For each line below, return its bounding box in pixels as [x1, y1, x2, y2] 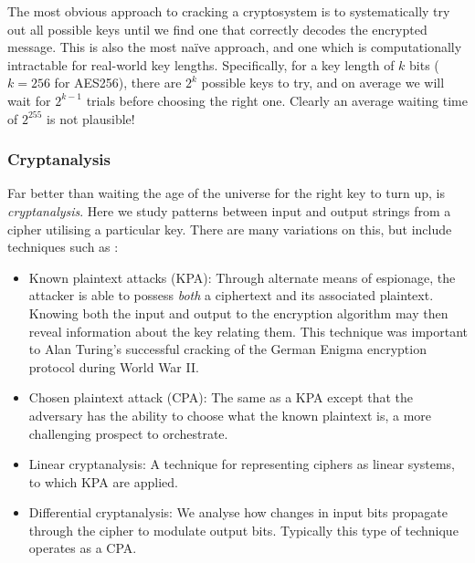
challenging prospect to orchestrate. [28, 423, 228, 443]
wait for [7, 90, 51, 109]
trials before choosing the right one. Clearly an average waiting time [86, 90, 468, 109]
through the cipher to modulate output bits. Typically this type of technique [28, 520, 459, 539]
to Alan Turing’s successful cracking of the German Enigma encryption [28, 339, 427, 359]
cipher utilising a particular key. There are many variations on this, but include [7, 219, 452, 238]
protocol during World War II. [28, 357, 199, 376]
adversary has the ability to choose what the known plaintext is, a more [28, 405, 432, 424]
